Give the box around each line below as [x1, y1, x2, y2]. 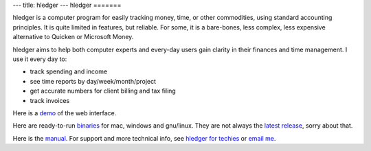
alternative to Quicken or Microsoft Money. [12, 33, 134, 41]
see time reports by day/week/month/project [30, 77, 157, 85]
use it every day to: [12, 55, 67, 63]
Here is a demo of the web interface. [12, 108, 117, 117]
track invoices [30, 96, 70, 104]
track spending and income [30, 67, 108, 75]
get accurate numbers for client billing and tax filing [30, 86, 177, 95]
